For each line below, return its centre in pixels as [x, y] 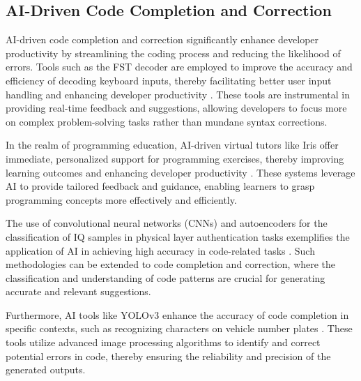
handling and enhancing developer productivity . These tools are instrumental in [178, 94]
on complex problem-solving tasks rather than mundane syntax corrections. [167, 121]
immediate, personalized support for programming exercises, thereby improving [175, 158]
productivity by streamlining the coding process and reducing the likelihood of [173, 53]
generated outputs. [46, 369]
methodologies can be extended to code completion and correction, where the [171, 264]
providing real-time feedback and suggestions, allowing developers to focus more [176, 108]
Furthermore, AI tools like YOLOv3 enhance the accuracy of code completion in [177, 314]
